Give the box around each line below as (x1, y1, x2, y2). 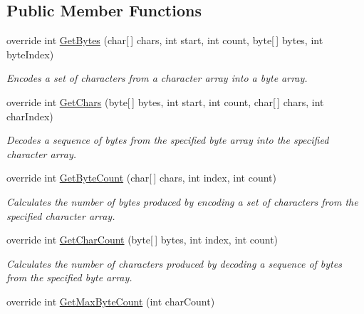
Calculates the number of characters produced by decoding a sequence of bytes (6, 256, 342, 271)
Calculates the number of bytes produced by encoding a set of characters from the (6, 194, 358, 209)
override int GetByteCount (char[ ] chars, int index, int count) (6, 170, 276, 185)
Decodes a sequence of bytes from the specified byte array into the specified (6, 132, 329, 147)
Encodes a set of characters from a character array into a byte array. (6, 70, 308, 85)
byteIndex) (6, 46, 54, 61)
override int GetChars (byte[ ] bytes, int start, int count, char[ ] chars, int (6, 94, 324, 109)
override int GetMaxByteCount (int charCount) (6, 293, 215, 308)
